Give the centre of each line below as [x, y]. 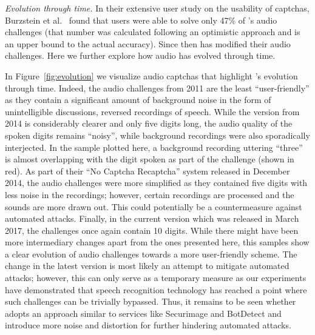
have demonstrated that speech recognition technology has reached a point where [156, 289]
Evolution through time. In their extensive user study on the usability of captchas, [157, 8]
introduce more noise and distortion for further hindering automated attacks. [148, 325]
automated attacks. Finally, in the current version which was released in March [152, 218]
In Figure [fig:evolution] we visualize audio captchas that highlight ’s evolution [151, 75]
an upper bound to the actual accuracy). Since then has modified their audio [148, 43]
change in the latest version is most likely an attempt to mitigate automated [147, 266]
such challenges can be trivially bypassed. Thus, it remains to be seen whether [151, 301]
